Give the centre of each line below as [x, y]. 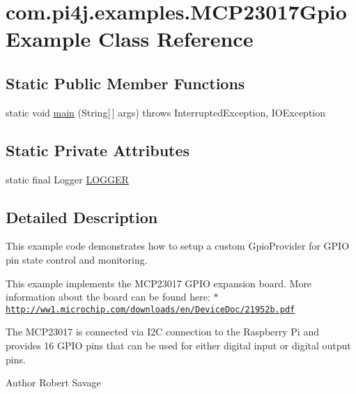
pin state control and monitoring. [77, 259]
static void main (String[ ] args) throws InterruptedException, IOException [166, 112]
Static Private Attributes [98, 150]
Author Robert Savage [53, 382]
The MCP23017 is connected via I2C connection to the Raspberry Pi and [162, 332]
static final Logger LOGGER [67, 179]
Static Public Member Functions [125, 83]
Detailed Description [82, 217]
